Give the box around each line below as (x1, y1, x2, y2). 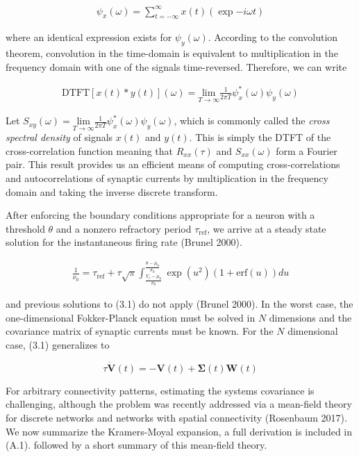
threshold (6, 221, 45, 235)
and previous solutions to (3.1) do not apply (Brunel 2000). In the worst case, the (6, 297, 353, 311)
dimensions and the (269, 310, 352, 324)
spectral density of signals (6, 130, 113, 144)
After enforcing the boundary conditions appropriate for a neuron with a (6, 208, 315, 222)
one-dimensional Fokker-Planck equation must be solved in (6, 310, 256, 324)
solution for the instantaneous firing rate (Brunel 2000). (6, 235, 242, 249)
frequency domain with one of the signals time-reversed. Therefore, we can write (6, 59, 347, 74)
